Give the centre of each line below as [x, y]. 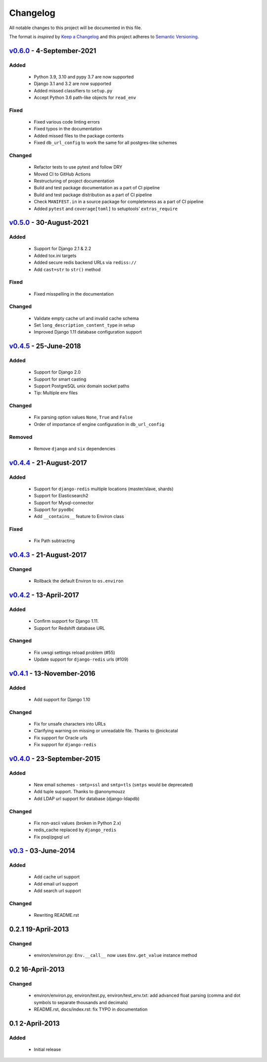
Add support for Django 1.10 [62, 699]
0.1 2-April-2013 [35, 1023]
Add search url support [57, 891]
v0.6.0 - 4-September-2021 [53, 51]
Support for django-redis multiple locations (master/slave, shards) [104, 489]
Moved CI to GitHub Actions [62, 174]
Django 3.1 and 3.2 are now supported [72, 84]
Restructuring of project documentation [74, 181]
